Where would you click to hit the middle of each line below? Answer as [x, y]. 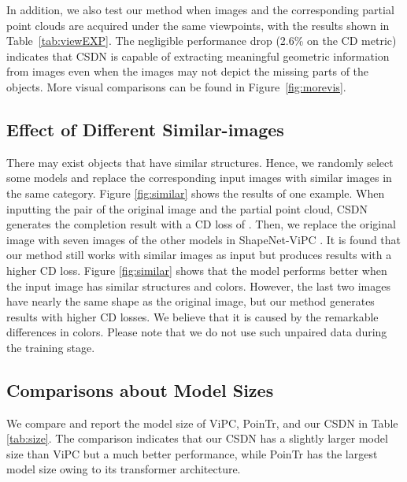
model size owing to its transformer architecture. [124, 469]
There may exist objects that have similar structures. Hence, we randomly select [200, 162]
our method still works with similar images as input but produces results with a [199, 255]
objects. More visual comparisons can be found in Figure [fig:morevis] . [176, 86]
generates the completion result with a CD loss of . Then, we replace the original [201, 224]
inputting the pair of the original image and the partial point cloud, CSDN [187, 208]
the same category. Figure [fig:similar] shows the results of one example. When [196, 193]
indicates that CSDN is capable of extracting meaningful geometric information [198, 56]
